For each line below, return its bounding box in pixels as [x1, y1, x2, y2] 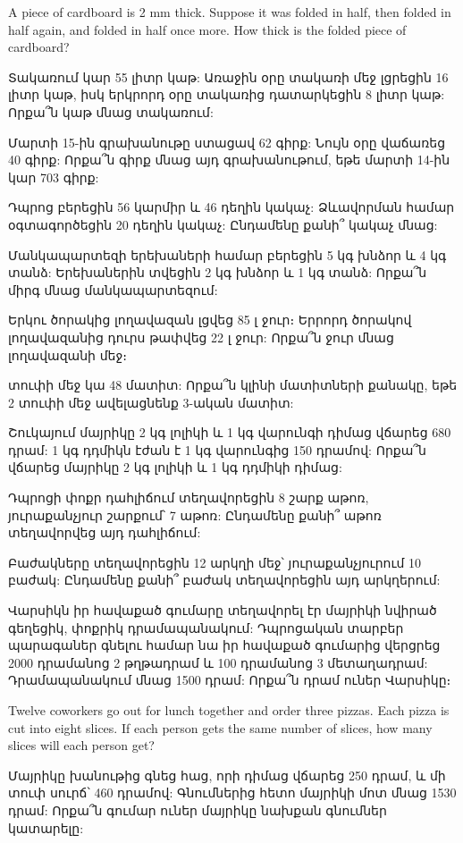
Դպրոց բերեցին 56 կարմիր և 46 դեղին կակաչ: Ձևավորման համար [8, 198, 455, 216]
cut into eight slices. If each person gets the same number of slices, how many [8, 718, 433, 737]
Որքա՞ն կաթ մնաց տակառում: [8, 102, 214, 121]
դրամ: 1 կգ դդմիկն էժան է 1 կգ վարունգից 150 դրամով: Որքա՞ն [8, 440, 426, 459]
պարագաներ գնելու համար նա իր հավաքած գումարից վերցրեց [8, 636, 441, 654]
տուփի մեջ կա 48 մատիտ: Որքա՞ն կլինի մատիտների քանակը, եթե [8, 375, 458, 394]
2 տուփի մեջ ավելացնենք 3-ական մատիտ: [8, 392, 294, 411]
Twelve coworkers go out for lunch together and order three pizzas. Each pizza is [8, 701, 450, 719]
